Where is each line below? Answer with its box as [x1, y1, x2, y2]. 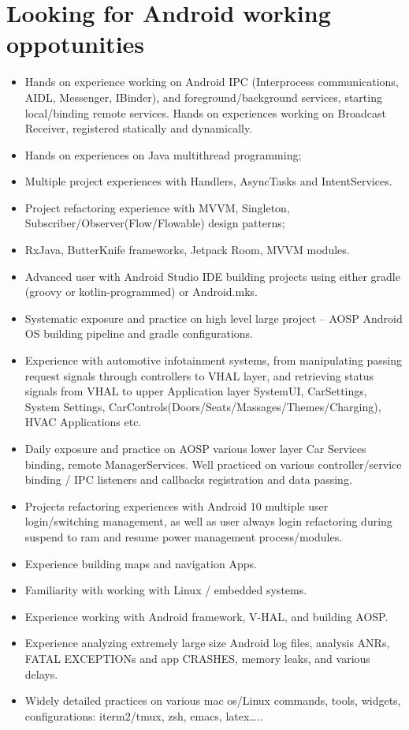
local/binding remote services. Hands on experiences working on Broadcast [24, 104, 386, 121]
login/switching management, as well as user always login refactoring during [24, 513, 392, 530]
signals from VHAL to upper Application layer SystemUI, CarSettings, [24, 383, 367, 399]
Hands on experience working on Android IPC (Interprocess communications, [24, 73, 399, 90]
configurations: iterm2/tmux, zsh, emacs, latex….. [24, 707, 263, 724]
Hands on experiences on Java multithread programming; [24, 146, 302, 163]
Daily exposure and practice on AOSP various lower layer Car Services [24, 440, 366, 456]
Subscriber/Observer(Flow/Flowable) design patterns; [24, 215, 285, 231]
